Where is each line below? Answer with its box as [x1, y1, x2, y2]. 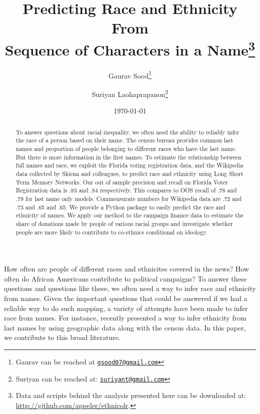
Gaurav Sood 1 [108, 68, 152, 80]
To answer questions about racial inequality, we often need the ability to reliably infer [15, 127, 239, 136]
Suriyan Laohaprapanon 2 [91, 87, 168, 99]
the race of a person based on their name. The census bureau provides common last [15, 136, 233, 144]
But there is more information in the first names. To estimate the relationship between [15, 152, 241, 161]
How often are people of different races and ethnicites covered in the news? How [4, 263, 249, 274]
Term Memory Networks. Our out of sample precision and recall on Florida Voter [15, 177, 228, 186]
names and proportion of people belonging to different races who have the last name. [15, 144, 237, 153]
